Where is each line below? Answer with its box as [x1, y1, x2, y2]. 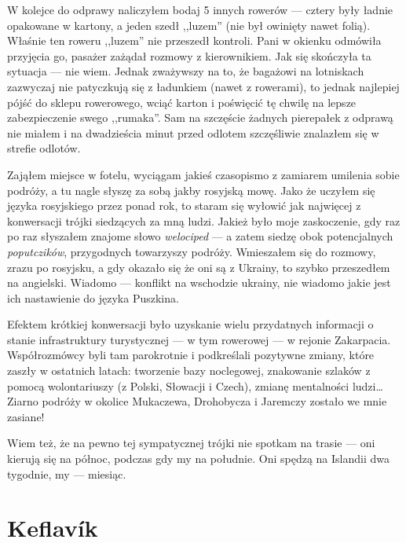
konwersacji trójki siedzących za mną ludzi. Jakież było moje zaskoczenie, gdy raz [7, 212, 401, 229]
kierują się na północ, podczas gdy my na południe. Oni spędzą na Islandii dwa [7, 450, 390, 467]
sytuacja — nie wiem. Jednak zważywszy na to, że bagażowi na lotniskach [7, 63, 364, 79]
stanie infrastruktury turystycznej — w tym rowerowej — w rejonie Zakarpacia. [7, 331, 391, 347]
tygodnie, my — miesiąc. [7, 465, 126, 482]
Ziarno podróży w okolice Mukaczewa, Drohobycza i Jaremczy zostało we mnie [7, 393, 387, 409]
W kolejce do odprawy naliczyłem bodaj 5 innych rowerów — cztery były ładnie [7, 2, 393, 17]
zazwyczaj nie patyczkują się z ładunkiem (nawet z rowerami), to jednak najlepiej [7, 78, 400, 94]
